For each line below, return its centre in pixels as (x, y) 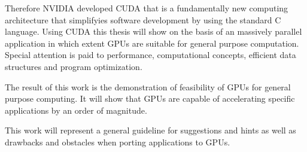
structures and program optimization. (74, 66)
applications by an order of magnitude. (76, 110)
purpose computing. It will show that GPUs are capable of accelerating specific (150, 98)
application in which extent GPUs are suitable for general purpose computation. (152, 43)
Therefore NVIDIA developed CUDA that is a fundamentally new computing (147, 8)
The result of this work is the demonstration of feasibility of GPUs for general (148, 86)
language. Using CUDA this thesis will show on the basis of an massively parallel (153, 31)
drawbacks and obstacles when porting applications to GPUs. (118, 142)
